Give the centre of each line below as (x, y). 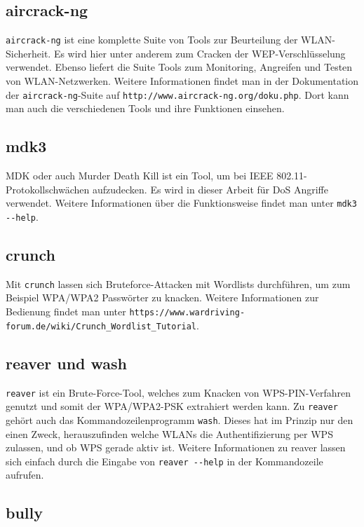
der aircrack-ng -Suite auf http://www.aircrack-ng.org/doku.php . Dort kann (177, 94)
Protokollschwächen (48, 189)
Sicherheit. (28, 53)
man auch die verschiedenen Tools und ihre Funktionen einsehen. (145, 108)
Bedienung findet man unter (66, 312)
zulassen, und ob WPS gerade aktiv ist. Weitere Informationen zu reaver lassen (176, 447)
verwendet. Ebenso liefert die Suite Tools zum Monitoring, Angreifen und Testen (179, 67)
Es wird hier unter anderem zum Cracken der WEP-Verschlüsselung (200, 53)
